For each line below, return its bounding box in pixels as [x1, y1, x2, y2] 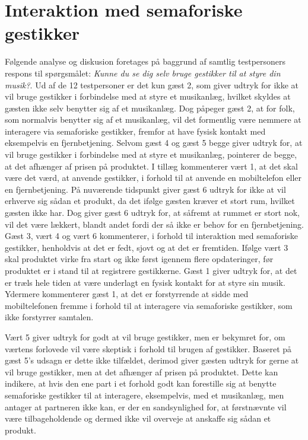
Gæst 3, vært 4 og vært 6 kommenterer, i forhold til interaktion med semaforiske [5, 229, 299, 242]
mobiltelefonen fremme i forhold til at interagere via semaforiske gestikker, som [5, 299, 293, 311]
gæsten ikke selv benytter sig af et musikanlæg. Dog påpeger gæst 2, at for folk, [5, 101, 295, 114]
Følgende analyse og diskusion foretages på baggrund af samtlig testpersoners [5, 55, 286, 68]
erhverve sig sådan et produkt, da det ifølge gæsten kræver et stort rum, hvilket [5, 195, 295, 207]
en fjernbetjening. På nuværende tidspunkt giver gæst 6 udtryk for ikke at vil [5, 183, 286, 195]
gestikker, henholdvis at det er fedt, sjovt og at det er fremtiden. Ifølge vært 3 [5, 241, 288, 253]
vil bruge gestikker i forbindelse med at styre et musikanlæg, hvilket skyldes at [5, 90, 291, 103]
